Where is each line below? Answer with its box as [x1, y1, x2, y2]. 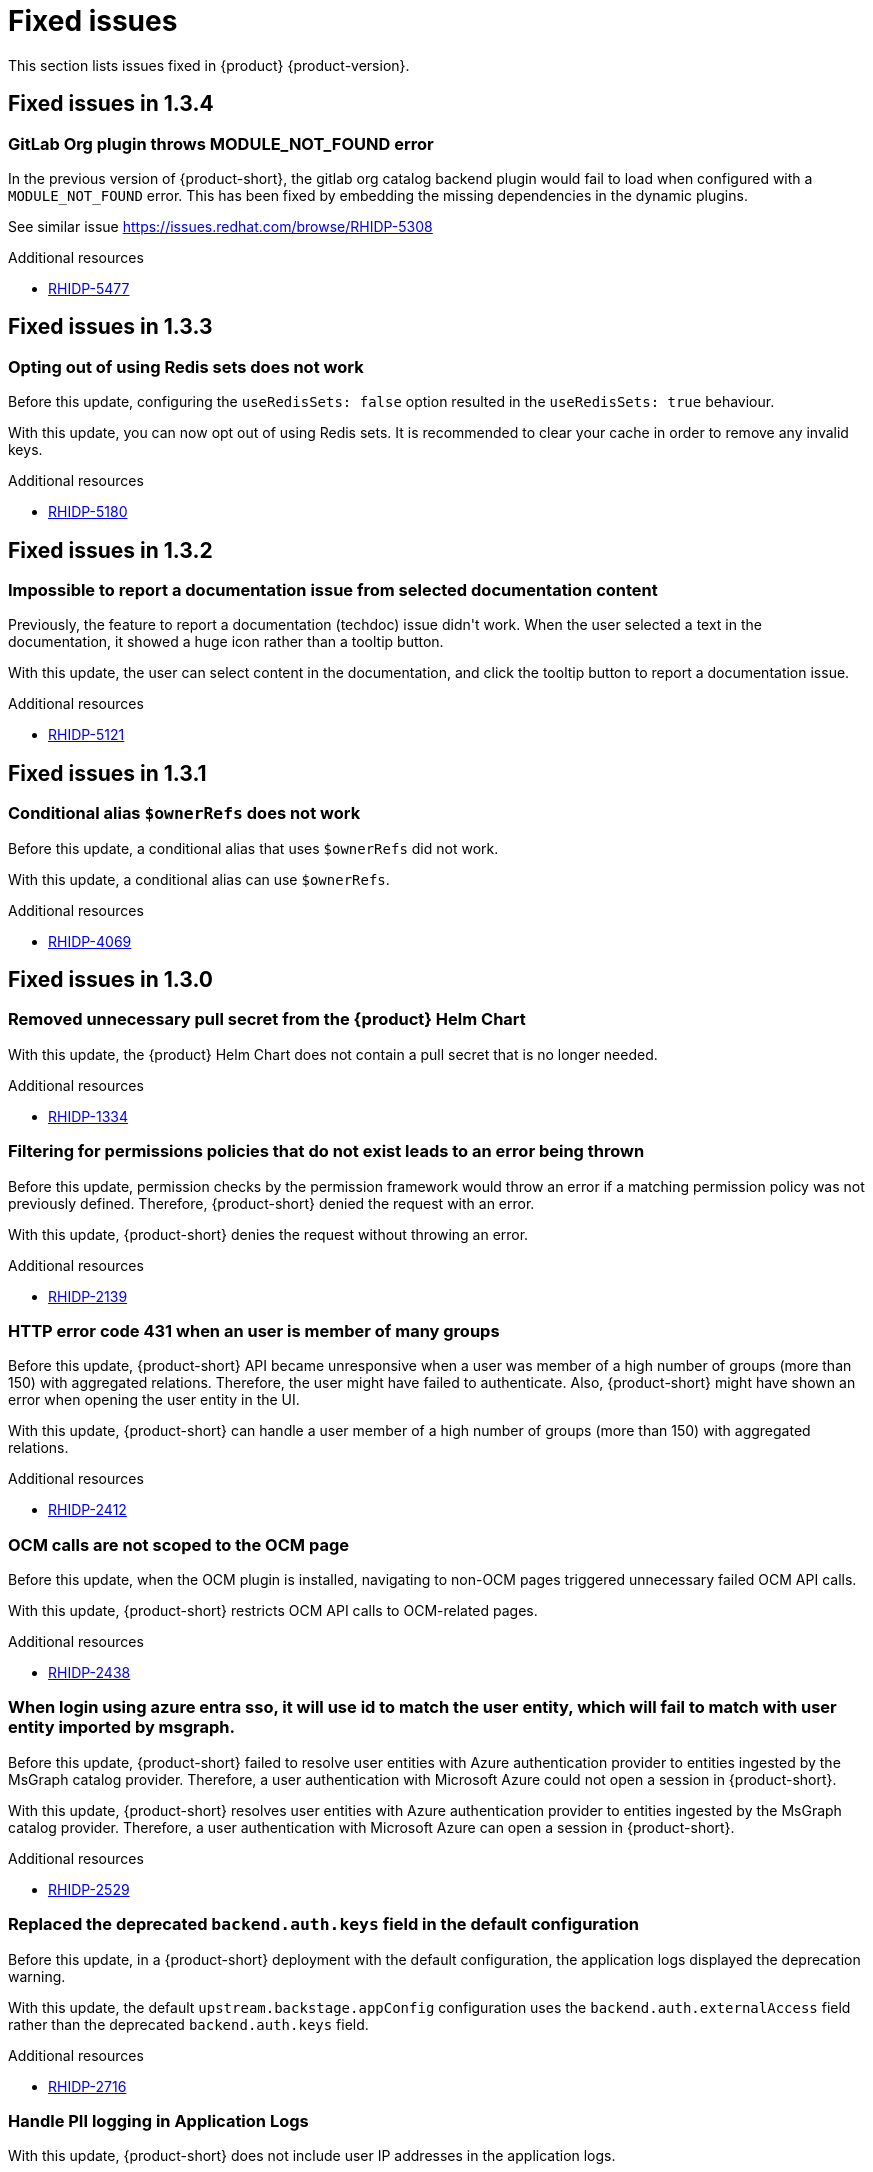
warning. [8, 1967, 66, 1985]
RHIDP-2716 [48, 2077, 127, 2095]
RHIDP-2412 [48, 1501, 127, 1519]
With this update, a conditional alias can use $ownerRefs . [8, 870, 390, 888]
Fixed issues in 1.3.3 [8, 314, 213, 340]
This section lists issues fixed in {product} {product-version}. [8, 56, 410, 74]
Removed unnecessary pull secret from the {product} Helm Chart [8, 1009, 526, 1030]
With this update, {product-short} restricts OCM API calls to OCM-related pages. [8, 1602, 538, 1620]
